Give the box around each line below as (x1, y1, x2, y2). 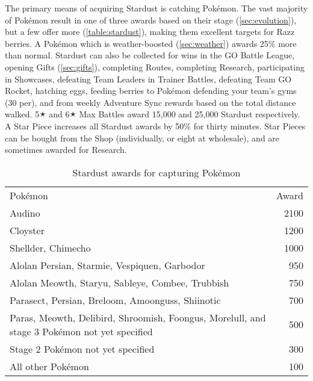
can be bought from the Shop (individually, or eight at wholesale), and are (5, 131, 280, 144)
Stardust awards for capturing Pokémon (72, 165, 241, 179)
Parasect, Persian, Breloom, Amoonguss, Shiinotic (10, 293, 221, 307)
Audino (10, 205, 40, 220)
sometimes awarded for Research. (5, 143, 127, 156)
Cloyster (10, 223, 45, 237)
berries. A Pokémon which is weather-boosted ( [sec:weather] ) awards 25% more (5, 37, 297, 49)
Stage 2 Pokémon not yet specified (10, 341, 155, 356)
